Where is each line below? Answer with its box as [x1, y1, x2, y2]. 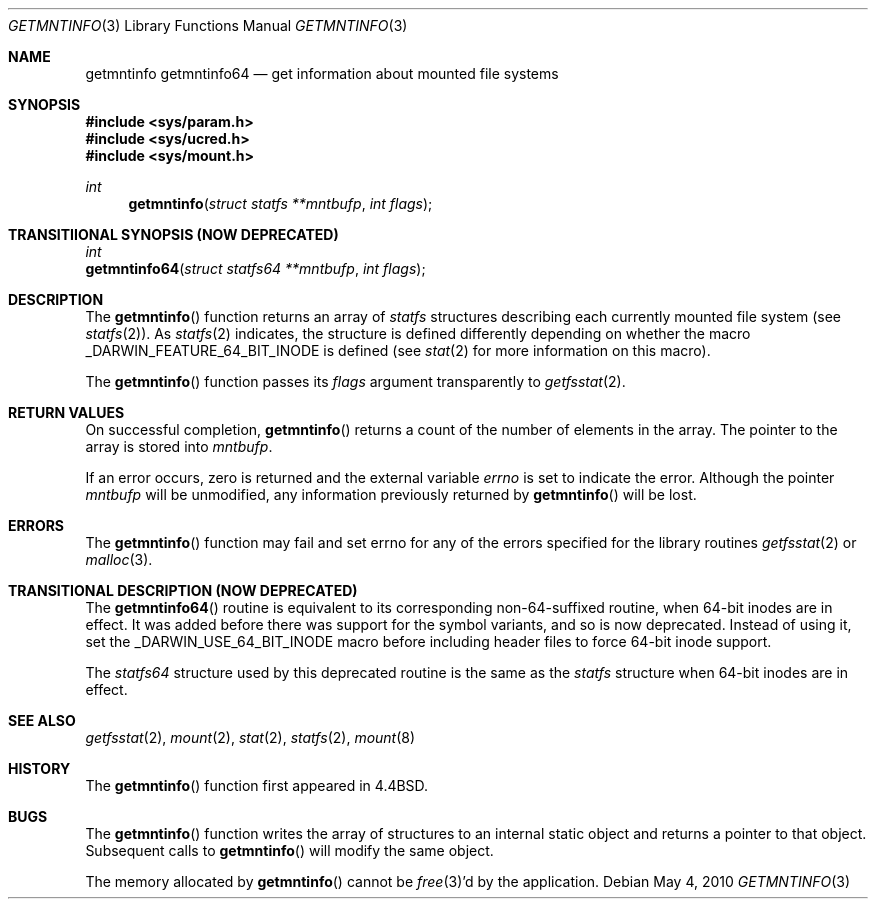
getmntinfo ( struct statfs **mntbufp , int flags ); [128, 195, 433, 212]
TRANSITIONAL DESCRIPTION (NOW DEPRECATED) [8, 582, 358, 599]
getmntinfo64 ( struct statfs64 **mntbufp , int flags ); [85, 260, 426, 277]
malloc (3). [85, 551, 153, 568]
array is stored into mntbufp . [85, 438, 273, 455]
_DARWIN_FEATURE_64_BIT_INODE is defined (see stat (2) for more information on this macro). [85, 342, 711, 359]
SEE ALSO [8, 712, 76, 729]
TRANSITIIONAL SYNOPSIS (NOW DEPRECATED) [8, 226, 339, 243]
